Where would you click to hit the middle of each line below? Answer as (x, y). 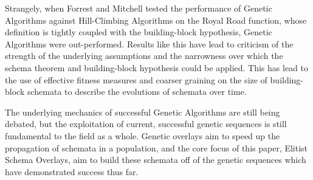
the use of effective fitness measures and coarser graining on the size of (136, 79)
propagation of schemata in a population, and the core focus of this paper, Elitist (156, 147)
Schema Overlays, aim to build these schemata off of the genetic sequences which (156, 160)
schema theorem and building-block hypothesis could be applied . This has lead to (157, 67)
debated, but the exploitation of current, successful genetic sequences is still (146, 124)
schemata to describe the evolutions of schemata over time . (137, 92)
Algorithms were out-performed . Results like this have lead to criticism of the (149, 43)
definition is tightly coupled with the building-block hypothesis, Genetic (139, 32)
